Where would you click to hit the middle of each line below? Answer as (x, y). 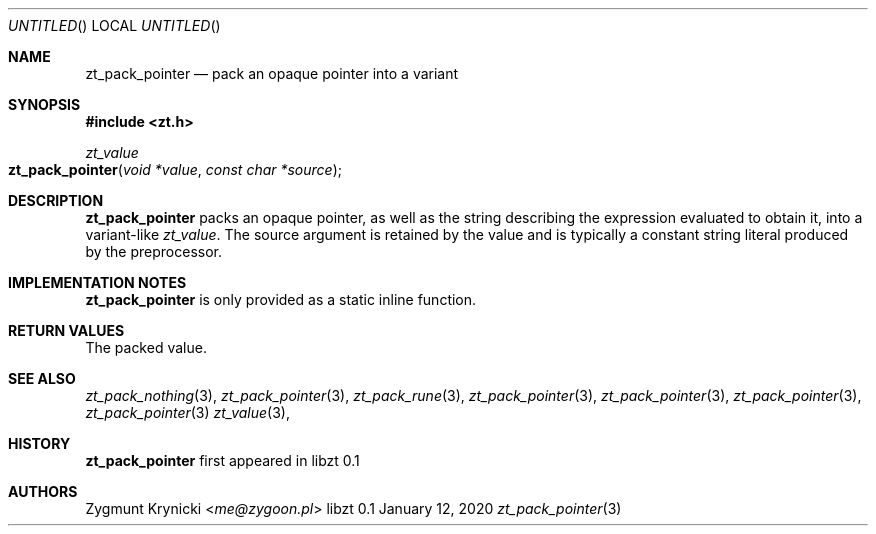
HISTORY (39, 443)
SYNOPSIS (44, 104)
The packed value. (146, 347)
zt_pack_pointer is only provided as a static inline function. (281, 299)
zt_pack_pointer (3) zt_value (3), (187, 412)
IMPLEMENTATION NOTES (97, 282)
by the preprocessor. (153, 251)
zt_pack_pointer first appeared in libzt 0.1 (222, 460)
